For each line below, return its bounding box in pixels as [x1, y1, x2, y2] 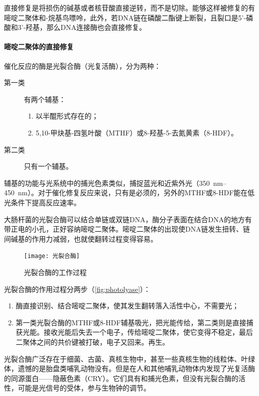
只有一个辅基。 [24, 161, 73, 171]
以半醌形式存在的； [35, 111, 99, 121]
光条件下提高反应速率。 [4, 197, 81, 207]
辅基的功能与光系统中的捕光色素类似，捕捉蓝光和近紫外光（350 [4, 177, 210, 188]
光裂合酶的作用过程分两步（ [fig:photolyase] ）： [4, 283, 151, 294]
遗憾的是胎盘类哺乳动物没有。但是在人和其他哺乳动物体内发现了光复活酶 [17, 363, 255, 374]
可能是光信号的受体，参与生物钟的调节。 [17, 383, 150, 393]
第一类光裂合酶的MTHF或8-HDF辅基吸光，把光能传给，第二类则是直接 [15, 317, 247, 327]
